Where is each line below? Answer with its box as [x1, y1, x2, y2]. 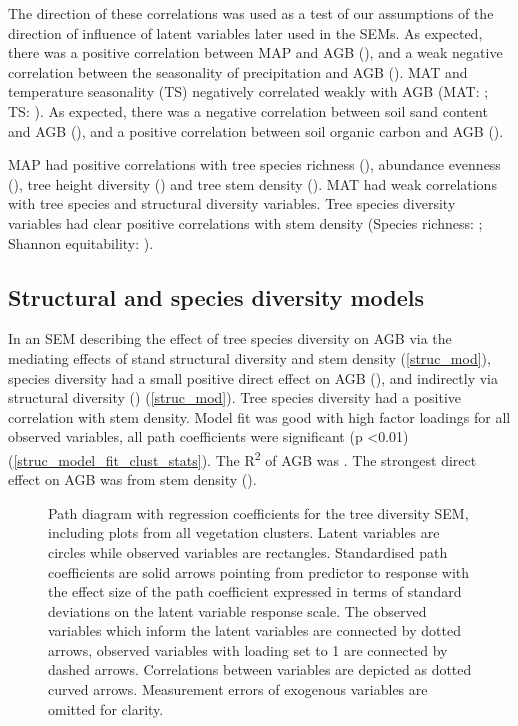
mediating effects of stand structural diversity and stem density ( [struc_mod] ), [8, 347, 491, 368]
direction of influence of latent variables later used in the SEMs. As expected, [8, 22, 483, 43]
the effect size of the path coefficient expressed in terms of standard [48, 581, 462, 602]
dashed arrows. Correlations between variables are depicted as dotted [48, 659, 472, 680]
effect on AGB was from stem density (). [8, 469, 257, 490]
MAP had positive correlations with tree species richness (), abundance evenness [8, 154, 501, 175]
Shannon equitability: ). [8, 232, 154, 253]
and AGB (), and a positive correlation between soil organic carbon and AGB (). [8, 120, 504, 141]
